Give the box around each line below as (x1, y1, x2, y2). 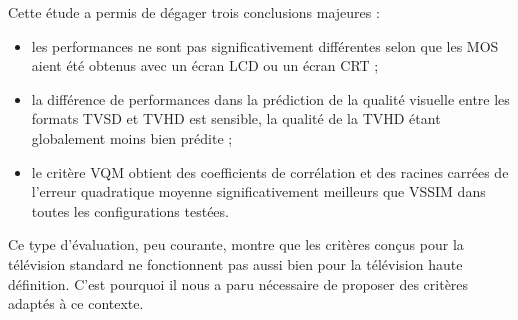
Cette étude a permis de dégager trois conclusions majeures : (8, 2, 380, 22)
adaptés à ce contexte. (8, 293, 144, 314)
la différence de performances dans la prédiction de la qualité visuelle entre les (31, 88, 510, 109)
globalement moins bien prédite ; (31, 127, 233, 148)
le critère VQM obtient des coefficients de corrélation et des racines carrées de (31, 161, 509, 182)
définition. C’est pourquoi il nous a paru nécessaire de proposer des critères (8, 273, 469, 294)
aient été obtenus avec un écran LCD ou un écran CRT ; (31, 55, 379, 76)
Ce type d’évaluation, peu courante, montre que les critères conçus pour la (8, 234, 464, 255)
